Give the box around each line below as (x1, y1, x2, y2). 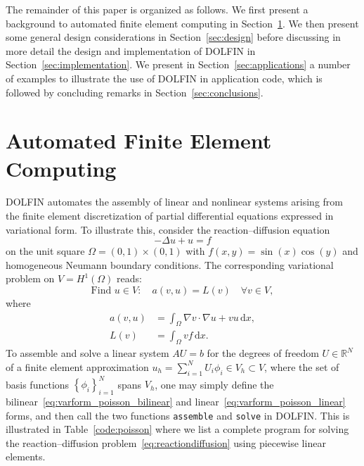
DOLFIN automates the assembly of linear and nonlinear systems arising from (6, 194, 343, 209)
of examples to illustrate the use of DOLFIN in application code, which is (6, 70, 323, 85)
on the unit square (6, 244, 85, 258)
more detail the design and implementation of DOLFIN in (6, 43, 256, 58)
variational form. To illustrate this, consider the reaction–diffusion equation (6, 222, 330, 237)
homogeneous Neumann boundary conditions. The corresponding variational (6, 257, 334, 272)
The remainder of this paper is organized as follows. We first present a (6, 2, 308, 16)
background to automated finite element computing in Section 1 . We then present (6, 15, 359, 30)
